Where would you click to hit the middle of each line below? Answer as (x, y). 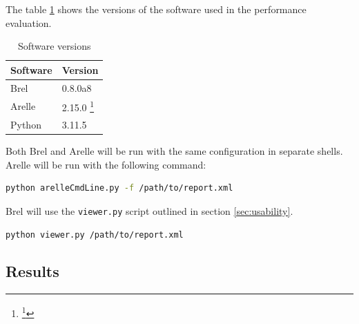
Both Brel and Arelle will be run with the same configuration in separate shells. (174, 151)
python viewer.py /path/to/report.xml (95, 235)
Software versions (54, 46)
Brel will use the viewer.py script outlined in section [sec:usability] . (149, 210)
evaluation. (29, 22)
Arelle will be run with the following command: (106, 164)
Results (32, 271)
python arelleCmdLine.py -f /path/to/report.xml (119, 188)
